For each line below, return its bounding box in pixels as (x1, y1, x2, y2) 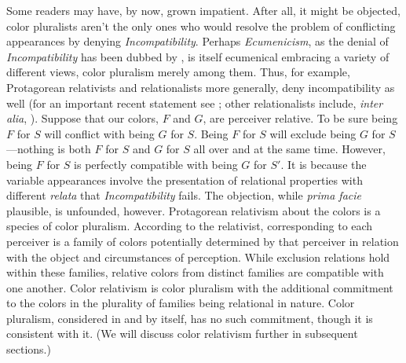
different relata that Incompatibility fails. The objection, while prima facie (6, 187, 361, 203)
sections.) (6, 341, 51, 357)
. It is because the (280, 156, 367, 172)
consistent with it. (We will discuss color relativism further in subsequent (6, 325, 358, 342)
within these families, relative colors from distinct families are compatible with (6, 264, 384, 280)
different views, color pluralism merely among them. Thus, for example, (6, 64, 350, 80)
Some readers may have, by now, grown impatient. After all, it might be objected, (6, 2, 401, 18)
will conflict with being (44, 125, 155, 141)
